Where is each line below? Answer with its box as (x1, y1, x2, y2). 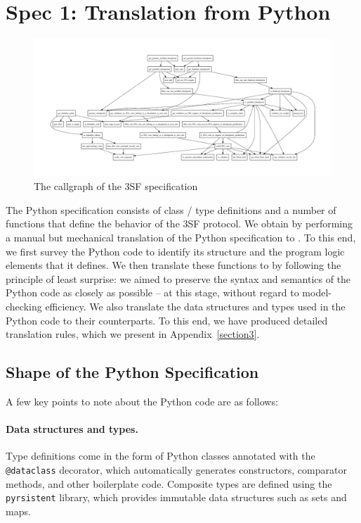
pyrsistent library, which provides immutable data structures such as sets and (6, 490, 347, 505)
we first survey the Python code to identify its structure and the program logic (6, 244, 345, 258)
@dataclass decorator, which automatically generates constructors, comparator (6, 462, 347, 477)
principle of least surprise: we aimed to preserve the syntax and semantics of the (6, 271, 351, 286)
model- (302, 285, 332, 300)
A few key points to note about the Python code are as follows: (6, 393, 278, 408)
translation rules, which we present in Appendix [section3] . (6, 327, 260, 341)
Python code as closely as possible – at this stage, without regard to (6, 285, 299, 300)
